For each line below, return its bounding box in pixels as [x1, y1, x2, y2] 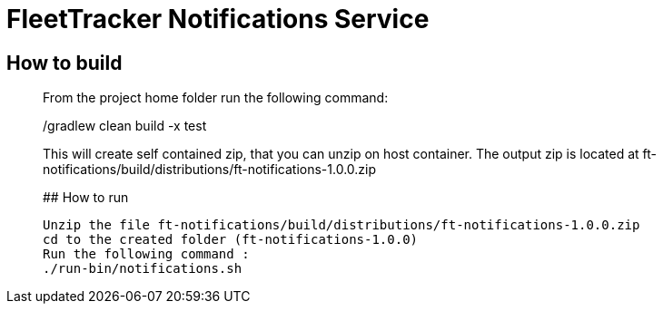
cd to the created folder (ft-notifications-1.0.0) [43, 232, 419, 248]
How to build [6, 51, 123, 74]
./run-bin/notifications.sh [43, 261, 242, 277]
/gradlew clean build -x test [43, 118, 207, 134]
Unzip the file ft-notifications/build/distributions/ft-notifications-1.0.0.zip [43, 218, 640, 233]
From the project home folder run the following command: [43, 90, 389, 106]
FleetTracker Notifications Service [6, 4, 430, 34]
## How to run [43, 190, 129, 206]
